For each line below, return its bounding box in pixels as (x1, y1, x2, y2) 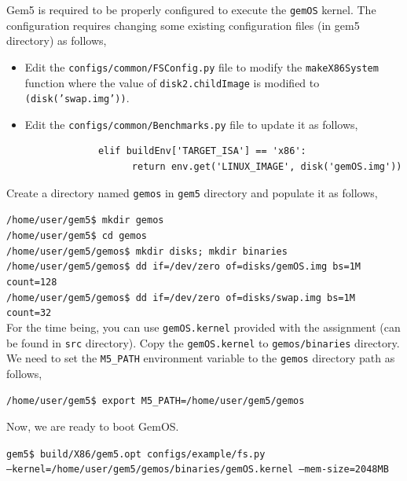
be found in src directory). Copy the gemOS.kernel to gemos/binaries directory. (6, 334, 400, 351)
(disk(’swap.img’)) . (24, 90, 130, 106)
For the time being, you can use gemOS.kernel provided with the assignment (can (6, 318, 401, 335)
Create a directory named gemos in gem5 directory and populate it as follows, (6, 184, 378, 200)
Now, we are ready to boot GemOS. (6, 418, 179, 435)
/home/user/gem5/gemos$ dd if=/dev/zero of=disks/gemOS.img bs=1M (6, 261, 361, 273)
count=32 (6, 307, 52, 319)
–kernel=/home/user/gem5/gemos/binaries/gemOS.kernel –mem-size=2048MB (6, 464, 389, 475)
